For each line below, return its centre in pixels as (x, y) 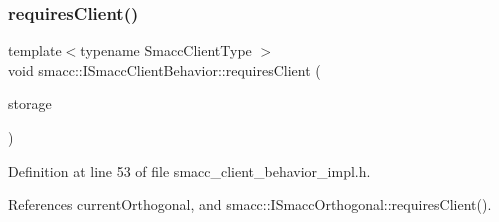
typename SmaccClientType (166, 50)
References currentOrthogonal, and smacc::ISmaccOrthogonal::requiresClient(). (250, 204)
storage (30, 103)
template (35, 50)
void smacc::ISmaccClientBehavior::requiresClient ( (164, 69)
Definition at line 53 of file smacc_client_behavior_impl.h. (189, 170)
